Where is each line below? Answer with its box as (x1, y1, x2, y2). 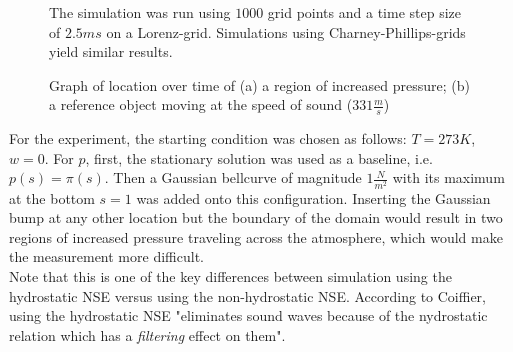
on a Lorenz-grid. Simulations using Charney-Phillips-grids (106, 21, 466, 42)
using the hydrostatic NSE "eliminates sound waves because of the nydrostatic (9, 305, 488, 326)
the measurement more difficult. (9, 246, 204, 267)
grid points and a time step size (267, 2, 461, 22)
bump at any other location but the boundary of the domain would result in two (9, 207, 503, 228)
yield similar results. (49, 41, 173, 62)
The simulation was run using (49, 2, 231, 22)
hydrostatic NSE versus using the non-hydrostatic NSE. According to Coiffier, (9, 285, 486, 306)
